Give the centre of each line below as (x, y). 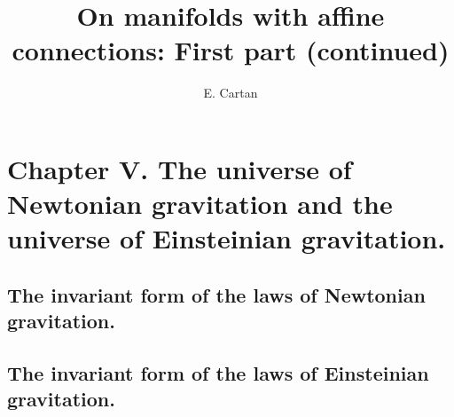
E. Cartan (231, 93)
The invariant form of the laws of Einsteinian (218, 373)
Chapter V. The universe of (180, 168)
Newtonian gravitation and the (200, 204)
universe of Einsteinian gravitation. (227, 238)
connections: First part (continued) (231, 50)
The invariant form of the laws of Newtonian (216, 294)
